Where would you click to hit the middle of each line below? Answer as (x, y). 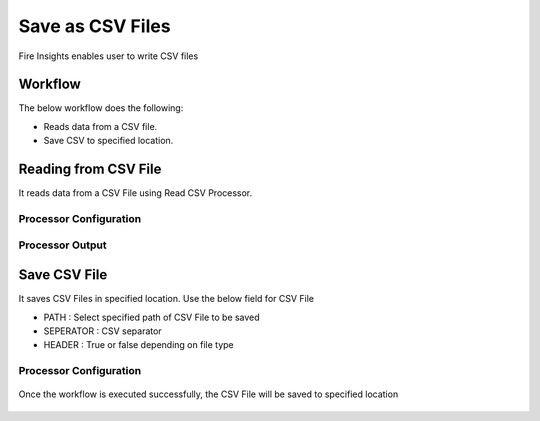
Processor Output (62, 245)
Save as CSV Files (94, 26)
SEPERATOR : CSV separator (102, 331)
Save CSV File (63, 275)
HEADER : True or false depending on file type (138, 345)
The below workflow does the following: (101, 108)
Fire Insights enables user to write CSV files (108, 56)
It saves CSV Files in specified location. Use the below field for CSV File (166, 299)
